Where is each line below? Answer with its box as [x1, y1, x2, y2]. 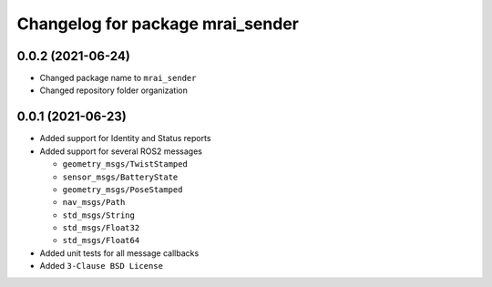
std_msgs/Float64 [62, 235, 140, 246]
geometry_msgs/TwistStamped [62, 159, 189, 169]
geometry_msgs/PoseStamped [62, 184, 183, 195]
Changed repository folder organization [39, 85, 189, 96]
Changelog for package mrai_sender [16, 14, 300, 34]
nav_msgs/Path [62, 197, 126, 208]
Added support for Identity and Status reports [39, 133, 211, 144]
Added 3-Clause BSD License [39, 261, 164, 272]
